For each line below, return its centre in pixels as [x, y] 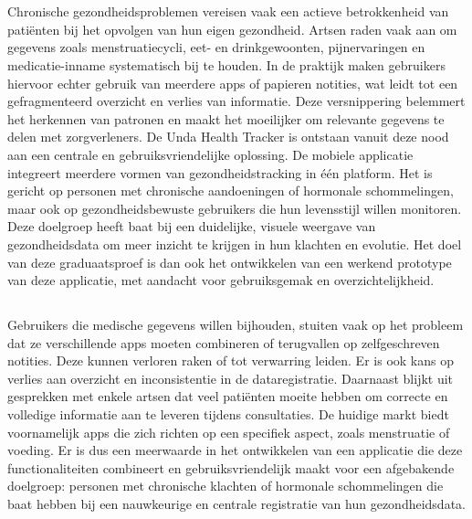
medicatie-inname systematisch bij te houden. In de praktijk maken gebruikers [226, 64]
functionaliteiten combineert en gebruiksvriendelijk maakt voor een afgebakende [231, 467]
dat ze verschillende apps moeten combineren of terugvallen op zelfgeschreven [224, 342]
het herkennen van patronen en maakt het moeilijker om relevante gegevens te [226, 118]
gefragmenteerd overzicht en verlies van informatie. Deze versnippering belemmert [236, 101]
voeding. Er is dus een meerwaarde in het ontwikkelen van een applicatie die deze [235, 450]
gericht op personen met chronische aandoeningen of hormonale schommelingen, [231, 191]
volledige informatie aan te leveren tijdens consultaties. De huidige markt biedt [228, 414]
